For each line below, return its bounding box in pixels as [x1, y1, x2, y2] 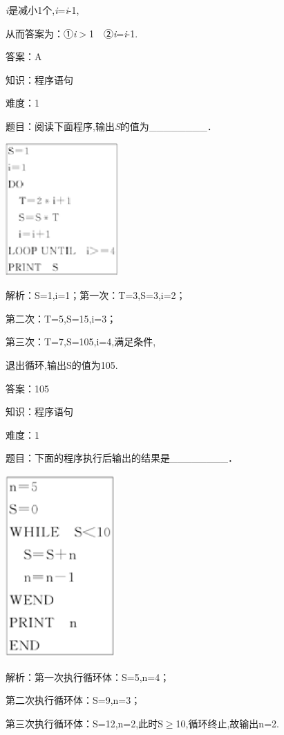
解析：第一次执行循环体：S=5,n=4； [6, 669, 170, 684]
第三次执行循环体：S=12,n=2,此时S [6, 716, 163, 730]
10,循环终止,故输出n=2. [176, 716, 279, 730]
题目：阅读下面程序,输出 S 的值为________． [6, 118, 217, 133]
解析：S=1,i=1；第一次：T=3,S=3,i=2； [6, 288, 186, 302]
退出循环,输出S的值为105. [6, 357, 118, 372]
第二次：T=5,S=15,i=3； [6, 311, 117, 325]
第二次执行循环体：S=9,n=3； [6, 693, 141, 707]
